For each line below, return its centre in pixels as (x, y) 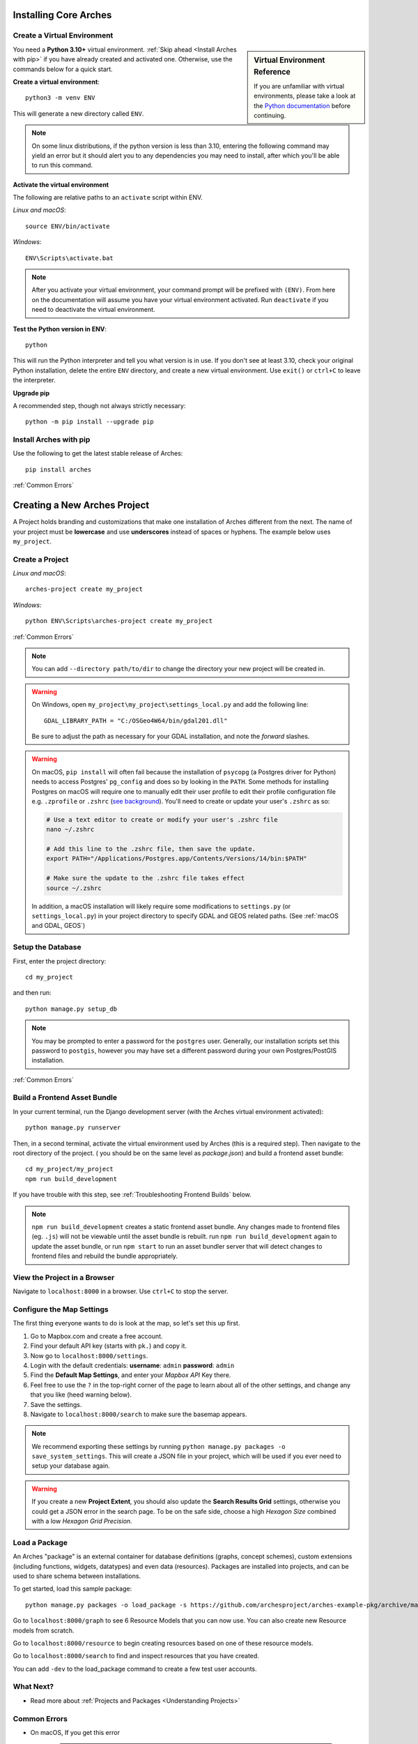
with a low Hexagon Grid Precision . (82, 1521)
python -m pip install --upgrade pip (90, 422)
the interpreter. (34, 380)
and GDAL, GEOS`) (59, 926)
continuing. (270, 116)
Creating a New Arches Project (81, 505)
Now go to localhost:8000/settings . (89, 1355)
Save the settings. (56, 1404)
